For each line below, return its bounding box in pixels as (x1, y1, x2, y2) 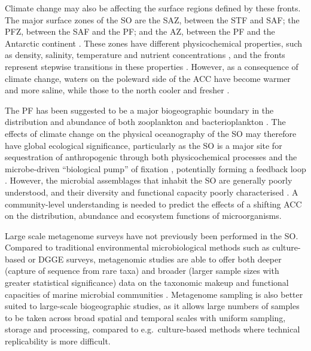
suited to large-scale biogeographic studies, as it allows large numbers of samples (5, 300, 300, 312)
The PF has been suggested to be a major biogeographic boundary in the (5, 103, 274, 116)
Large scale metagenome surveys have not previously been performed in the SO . (5, 229, 298, 242)
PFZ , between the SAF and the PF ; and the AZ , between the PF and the (5, 25, 275, 38)
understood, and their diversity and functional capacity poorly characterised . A (5, 185, 298, 198)
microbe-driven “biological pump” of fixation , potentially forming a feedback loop (5, 162, 306, 175)
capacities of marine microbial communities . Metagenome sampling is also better (5, 288, 303, 300)
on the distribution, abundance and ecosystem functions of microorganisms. (5, 209, 282, 222)
